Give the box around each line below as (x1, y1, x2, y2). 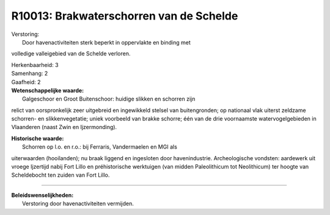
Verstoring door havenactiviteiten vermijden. (22, 200, 134, 207)
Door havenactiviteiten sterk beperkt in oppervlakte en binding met (22, 38, 191, 46)
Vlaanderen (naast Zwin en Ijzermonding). (11, 124, 117, 131)
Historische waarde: (11, 135, 64, 142)
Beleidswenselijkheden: (11, 191, 74, 199)
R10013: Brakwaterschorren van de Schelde (11, 9, 238, 23)
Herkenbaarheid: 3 (11, 61, 59, 68)
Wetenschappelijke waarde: (11, 86, 84, 94)
